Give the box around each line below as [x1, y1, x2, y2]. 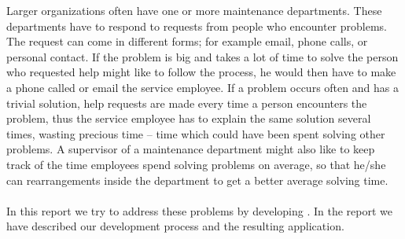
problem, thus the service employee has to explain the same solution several [6, 110, 371, 127]
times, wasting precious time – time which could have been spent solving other [6, 125, 385, 142]
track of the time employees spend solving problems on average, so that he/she [6, 156, 386, 172]
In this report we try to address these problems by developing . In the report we [6, 202, 393, 219]
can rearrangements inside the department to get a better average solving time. [6, 171, 388, 188]
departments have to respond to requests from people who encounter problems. [6, 17, 387, 34]
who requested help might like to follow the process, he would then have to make [6, 64, 396, 80]
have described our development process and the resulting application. [6, 218, 344, 234]
